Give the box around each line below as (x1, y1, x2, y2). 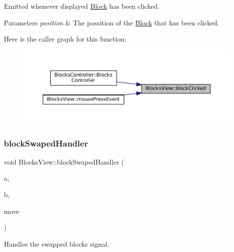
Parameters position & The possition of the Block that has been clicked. (4, 17, 219, 27)
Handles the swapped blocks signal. (4, 238, 109, 249)
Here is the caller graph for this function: (4, 34, 127, 44)
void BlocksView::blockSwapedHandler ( (4, 156, 124, 167)
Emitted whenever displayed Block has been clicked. (4, 1, 160, 11)
